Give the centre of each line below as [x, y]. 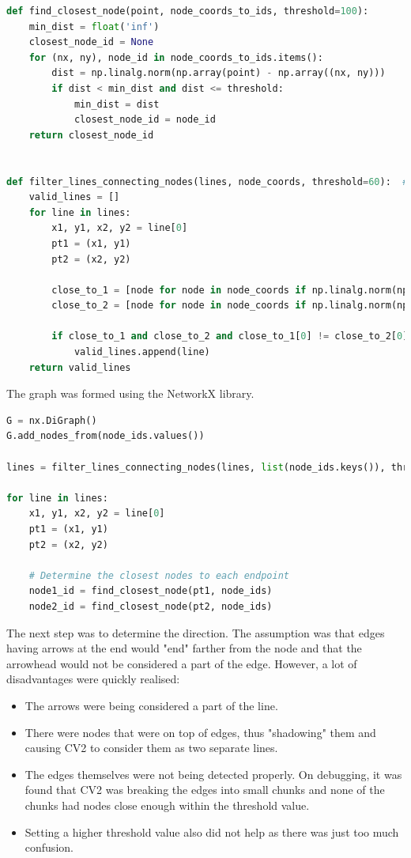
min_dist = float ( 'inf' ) [94, 26]
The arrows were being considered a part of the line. [151, 705]
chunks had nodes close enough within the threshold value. [167, 805]
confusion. [49, 847]
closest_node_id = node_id [145, 120]
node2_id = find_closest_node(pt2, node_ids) [151, 606]
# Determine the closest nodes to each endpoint [159, 575]
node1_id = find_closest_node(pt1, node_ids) [151, 591]
